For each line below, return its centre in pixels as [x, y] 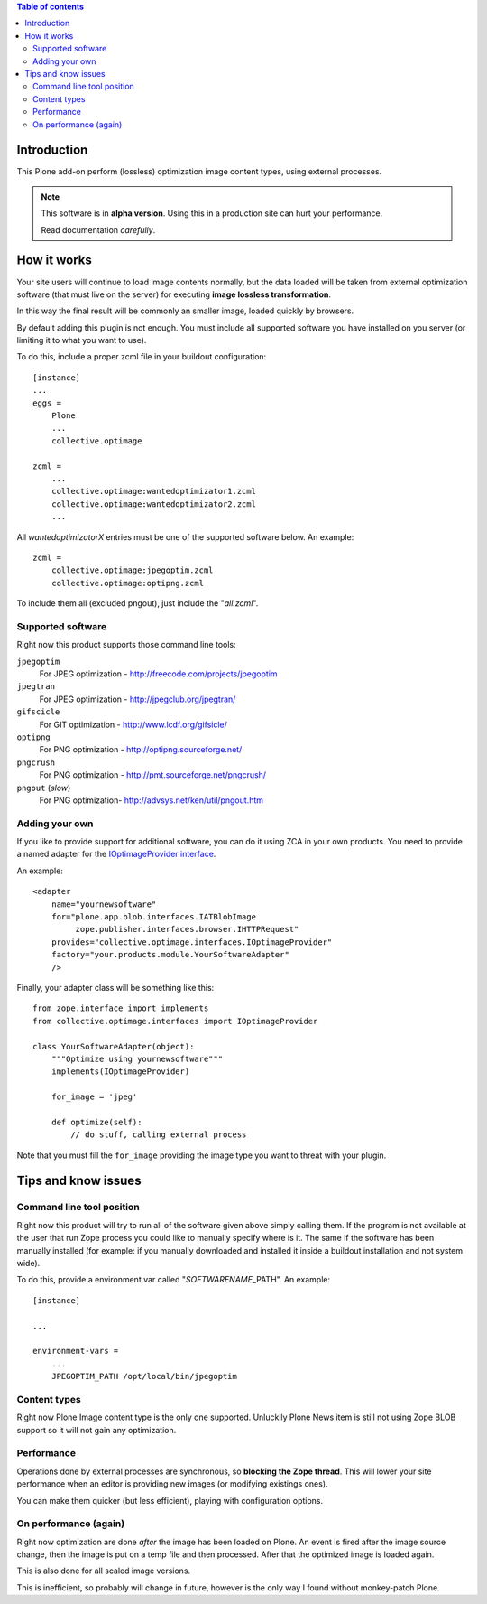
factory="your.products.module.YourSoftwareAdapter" [170, 955]
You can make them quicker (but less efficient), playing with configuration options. [170, 1500]
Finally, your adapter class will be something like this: [115, 987]
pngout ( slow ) [44, 788]
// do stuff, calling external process [159, 1135]
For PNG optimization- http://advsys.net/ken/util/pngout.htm [152, 800]
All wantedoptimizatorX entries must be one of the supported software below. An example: [185, 536]
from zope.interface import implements [121, 1008]
